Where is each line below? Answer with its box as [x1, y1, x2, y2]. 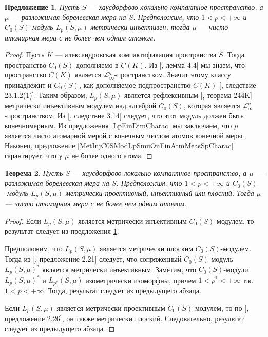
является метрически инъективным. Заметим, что [42, 264, 196, 274]
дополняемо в [75, 59, 119, 70]
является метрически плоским [100, 243, 194, 253]
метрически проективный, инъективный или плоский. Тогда [66, 187, 254, 198]
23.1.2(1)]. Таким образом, [5, 89, 87, 100]
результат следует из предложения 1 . [5, 226, 119, 236]
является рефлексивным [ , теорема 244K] [124, 89, 253, 100]
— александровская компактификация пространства [55, 49, 217, 60]
